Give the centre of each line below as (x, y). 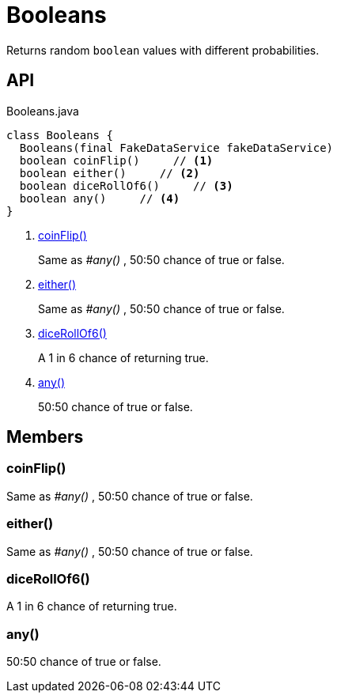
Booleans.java (43, 111)
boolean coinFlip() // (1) (116, 160)
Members (45, 437)
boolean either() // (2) (110, 173)
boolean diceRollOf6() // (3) (126, 185)
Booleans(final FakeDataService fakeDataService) (176, 147)
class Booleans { (60, 135)
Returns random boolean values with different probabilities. (163, 50)
